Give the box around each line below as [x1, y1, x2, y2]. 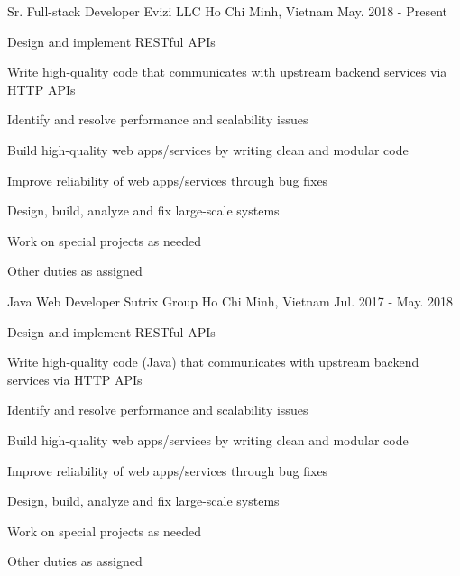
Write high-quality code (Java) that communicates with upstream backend [7, 352, 419, 371]
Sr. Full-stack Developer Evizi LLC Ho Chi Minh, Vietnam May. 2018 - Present [7, 2, 447, 20]
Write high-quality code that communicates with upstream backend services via [7, 62, 447, 81]
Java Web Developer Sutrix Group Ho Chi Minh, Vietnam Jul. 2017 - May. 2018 [7, 291, 454, 310]
